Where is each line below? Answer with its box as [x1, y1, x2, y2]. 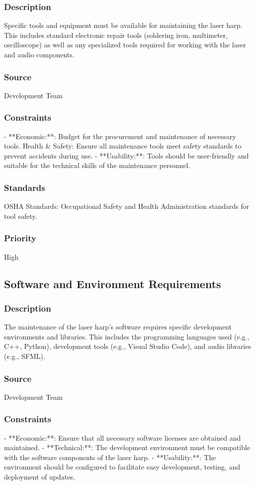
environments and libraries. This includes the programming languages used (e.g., [4, 331, 250, 341]
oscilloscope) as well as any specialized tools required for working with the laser [4, 39, 246, 50]
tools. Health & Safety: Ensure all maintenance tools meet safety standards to [4, 141, 242, 151]
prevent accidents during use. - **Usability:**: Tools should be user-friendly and [4, 150, 249, 161]
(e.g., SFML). [4, 351, 45, 361]
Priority [4, 232, 36, 244]
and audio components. [4, 49, 75, 59]
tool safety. [4, 210, 37, 221]
